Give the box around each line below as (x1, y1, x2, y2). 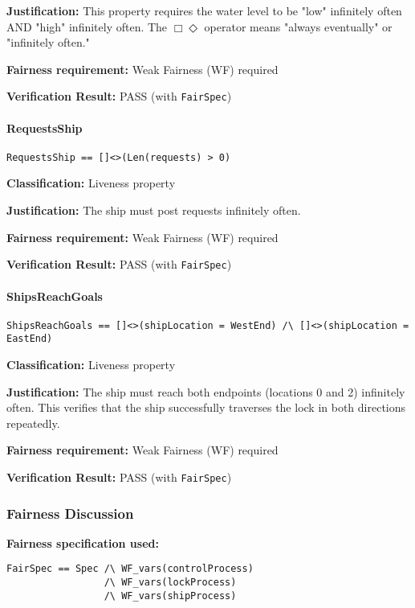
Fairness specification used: (6, 534, 159, 551)
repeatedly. (6, 414, 60, 431)
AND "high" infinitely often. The (6, 18, 168, 35)
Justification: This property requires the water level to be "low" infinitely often (6, 2, 402, 18)
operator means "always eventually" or (204, 18, 393, 35)
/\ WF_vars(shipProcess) (104, 590, 237, 602)
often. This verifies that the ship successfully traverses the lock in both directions (6, 399, 406, 416)
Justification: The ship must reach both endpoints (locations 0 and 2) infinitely (6, 383, 405, 400)
